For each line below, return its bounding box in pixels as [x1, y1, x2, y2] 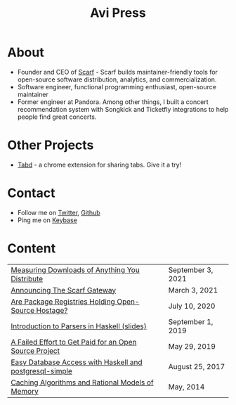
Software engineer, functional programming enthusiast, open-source [17, 82, 216, 91]
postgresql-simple [11, 366, 72, 375]
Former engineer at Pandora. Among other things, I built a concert [17, 97, 209, 106]
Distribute [11, 274, 44, 283]
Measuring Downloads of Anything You [11, 265, 140, 275]
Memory [11, 386, 39, 396]
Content [7, 240, 56, 256]
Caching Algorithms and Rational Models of [11, 378, 154, 387]
